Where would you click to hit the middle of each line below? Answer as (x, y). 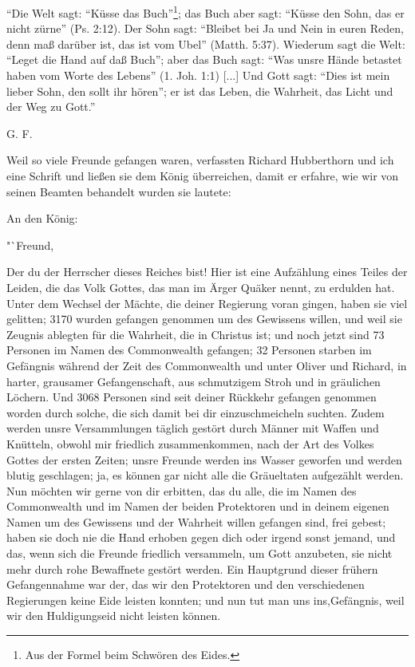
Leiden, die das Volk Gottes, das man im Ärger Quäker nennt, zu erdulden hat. (201, 287)
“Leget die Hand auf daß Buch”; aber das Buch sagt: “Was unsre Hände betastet (204, 59)
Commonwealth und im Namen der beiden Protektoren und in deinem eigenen (198, 506)
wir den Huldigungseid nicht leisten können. (114, 616)
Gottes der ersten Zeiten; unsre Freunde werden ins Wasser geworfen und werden (204, 459)
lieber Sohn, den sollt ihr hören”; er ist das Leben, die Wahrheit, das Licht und (200, 91)
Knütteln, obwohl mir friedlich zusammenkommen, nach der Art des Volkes (190, 443)
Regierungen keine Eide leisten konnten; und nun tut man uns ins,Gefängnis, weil (206, 600)
